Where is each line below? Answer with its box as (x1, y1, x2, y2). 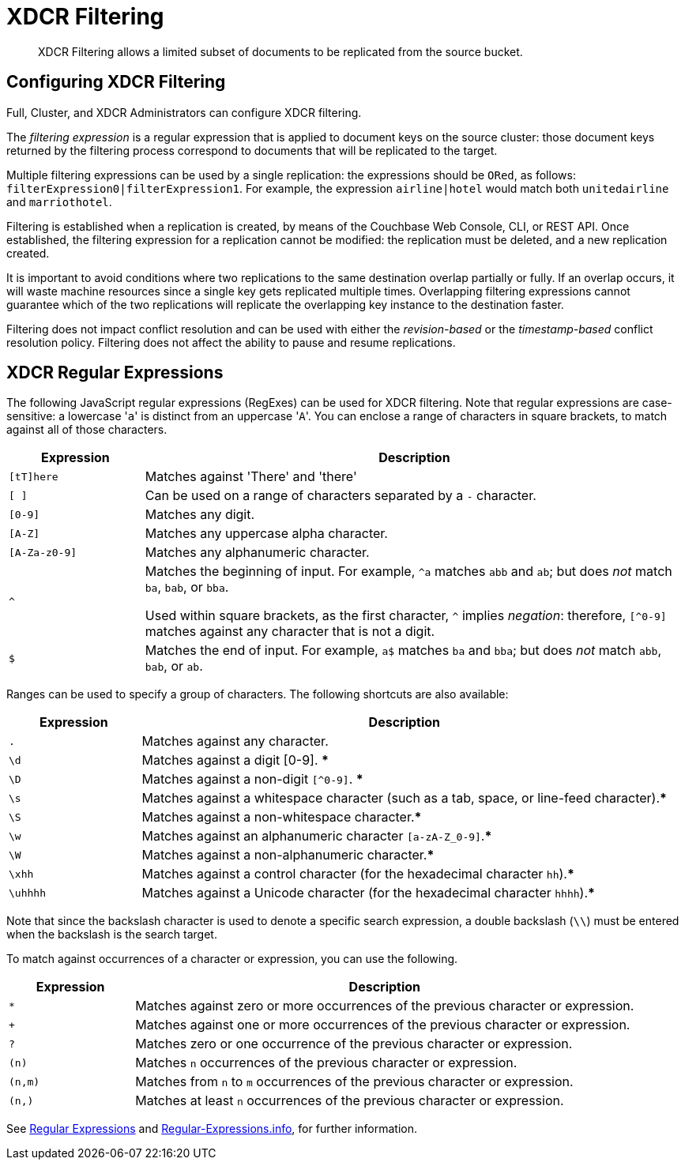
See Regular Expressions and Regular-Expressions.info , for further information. (6, 1122, 417, 1136)
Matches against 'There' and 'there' (145, 468, 357, 485)
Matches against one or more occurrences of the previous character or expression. (135, 1017, 630, 1033)
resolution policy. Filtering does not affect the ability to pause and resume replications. (6, 335, 456, 349)
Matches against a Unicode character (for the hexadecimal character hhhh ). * (141, 885, 595, 901)
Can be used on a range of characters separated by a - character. (145, 487, 536, 504)
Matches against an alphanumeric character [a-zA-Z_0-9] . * (141, 828, 492, 844)
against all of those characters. (6, 423, 167, 437)
